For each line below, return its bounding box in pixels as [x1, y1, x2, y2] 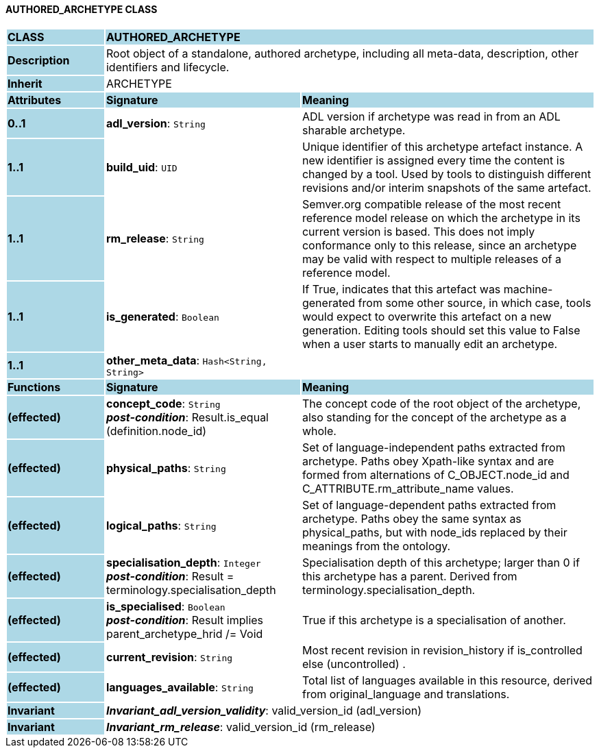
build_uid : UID [106, 160, 178, 174]
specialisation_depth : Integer [106, 555, 261, 569]
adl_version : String [106, 116, 206, 130]
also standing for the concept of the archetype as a [302, 410, 567, 424]
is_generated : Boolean [106, 309, 219, 323]
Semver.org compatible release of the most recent [302, 197, 561, 211]
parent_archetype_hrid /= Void [106, 626, 263, 641]
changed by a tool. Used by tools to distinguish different [302, 166, 591, 181]
